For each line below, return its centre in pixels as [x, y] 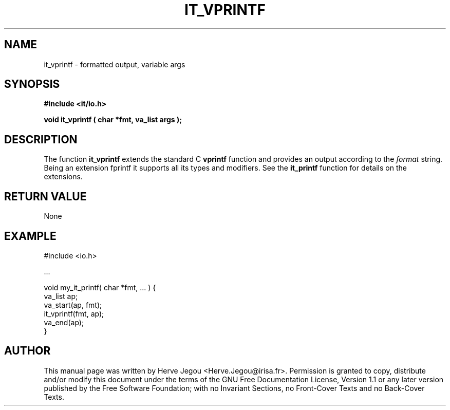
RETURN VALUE [45, 196]
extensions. [63, 177]
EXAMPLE [30, 236]
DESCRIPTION [41, 139]
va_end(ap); [64, 322]
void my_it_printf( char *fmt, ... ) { [100, 287]
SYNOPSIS [32, 84]
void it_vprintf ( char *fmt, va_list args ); [113, 120]
